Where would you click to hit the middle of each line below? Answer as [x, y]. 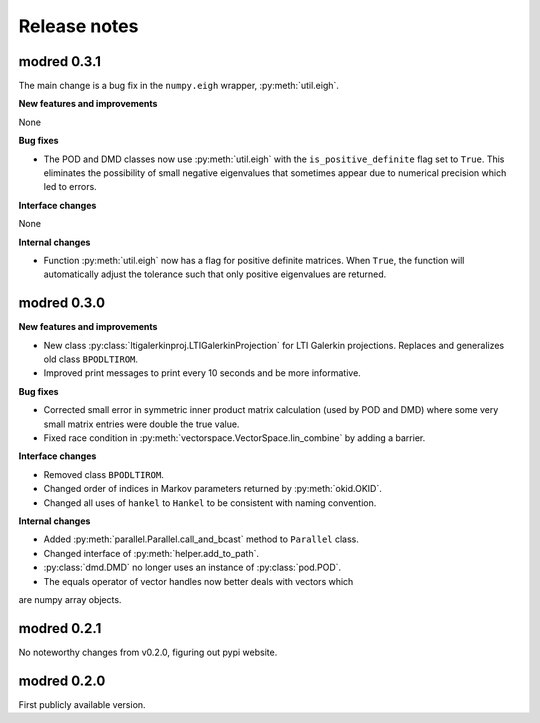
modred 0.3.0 [61, 303]
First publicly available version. [82, 704]
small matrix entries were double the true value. [141, 424]
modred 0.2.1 [60, 628]
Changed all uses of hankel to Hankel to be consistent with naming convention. [210, 502]
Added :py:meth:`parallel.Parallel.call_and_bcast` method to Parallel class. [201, 539]
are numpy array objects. [70, 599]
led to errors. [70, 187]
